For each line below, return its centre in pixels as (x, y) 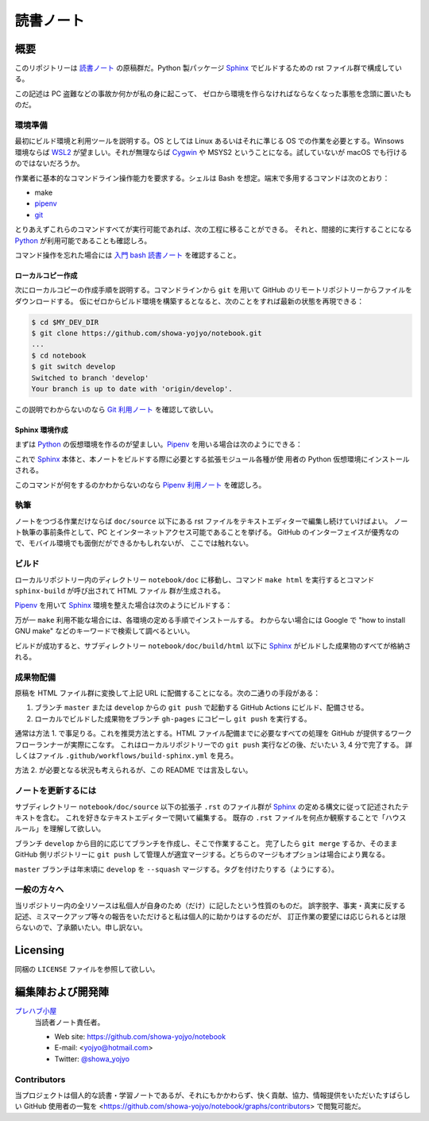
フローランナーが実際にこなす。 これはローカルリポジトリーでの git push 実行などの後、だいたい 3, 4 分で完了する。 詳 (213, 744)
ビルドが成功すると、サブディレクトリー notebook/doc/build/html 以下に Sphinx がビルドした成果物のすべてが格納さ (213, 646)
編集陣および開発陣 (62, 992)
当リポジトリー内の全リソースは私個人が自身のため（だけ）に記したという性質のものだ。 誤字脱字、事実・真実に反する (210, 905)
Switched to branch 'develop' (90, 378)
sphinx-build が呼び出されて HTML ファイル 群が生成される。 (120, 591)
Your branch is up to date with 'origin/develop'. (132, 389)
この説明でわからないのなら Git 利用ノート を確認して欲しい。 (116, 409)
